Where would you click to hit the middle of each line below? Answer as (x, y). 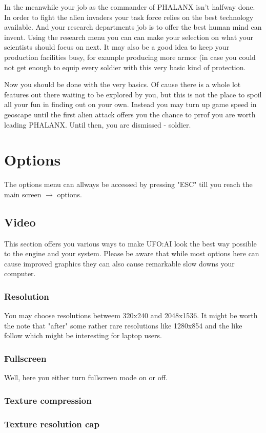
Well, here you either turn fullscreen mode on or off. (86, 377)
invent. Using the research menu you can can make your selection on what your (129, 37)
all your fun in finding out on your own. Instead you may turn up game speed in (130, 104)
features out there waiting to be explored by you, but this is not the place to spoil (133, 94)
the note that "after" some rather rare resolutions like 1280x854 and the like (123, 325)
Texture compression (48, 400)
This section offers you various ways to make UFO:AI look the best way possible (130, 243)
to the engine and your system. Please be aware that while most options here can (132, 253)
